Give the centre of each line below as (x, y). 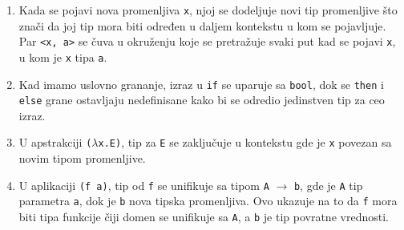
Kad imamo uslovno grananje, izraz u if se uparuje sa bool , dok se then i (201, 84)
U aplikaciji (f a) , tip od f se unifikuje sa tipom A (144, 185)
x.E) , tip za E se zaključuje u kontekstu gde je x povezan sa (245, 142)
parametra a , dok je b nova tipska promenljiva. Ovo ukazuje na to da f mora (208, 201)
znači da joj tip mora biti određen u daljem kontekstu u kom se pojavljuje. (202, 25)
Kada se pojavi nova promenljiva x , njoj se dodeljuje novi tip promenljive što (208, 10)
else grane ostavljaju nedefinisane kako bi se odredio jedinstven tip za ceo (202, 100)
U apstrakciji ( (55, 142)
